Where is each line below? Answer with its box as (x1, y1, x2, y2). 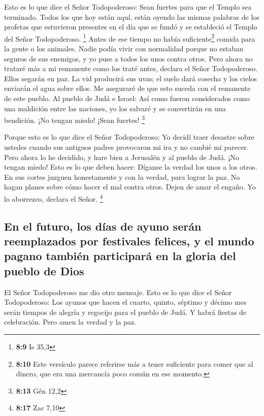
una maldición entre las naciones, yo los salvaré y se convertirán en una (4, 103, 226, 113)
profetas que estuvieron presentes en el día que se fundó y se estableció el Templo (4, 21, 257, 32)
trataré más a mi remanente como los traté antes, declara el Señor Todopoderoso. (4, 63, 258, 74)
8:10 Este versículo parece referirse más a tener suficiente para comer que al (16, 358, 253, 369)
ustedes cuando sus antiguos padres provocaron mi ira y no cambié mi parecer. (4, 142, 249, 152)
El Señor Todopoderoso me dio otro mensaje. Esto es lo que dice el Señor (4, 286, 232, 297)
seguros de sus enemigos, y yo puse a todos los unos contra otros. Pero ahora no (4, 53, 253, 63)
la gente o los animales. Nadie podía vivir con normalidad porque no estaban (4, 43, 243, 54)
